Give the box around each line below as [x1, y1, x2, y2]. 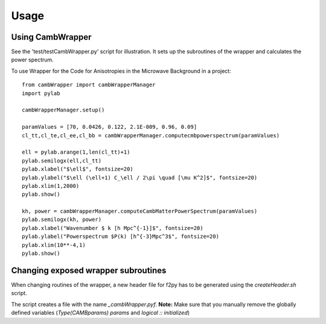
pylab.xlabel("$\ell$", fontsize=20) [22, 166, 134, 173]
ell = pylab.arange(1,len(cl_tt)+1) [22, 149, 130, 156]
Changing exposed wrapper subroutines [11, 265, 167, 275]
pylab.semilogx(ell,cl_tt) [22, 157, 102, 164]
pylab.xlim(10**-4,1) [22, 241, 86, 248]
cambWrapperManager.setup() [22, 107, 105, 114]
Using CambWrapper [11, 32, 92, 42]
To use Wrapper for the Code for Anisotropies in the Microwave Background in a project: [11, 67, 232, 75]
